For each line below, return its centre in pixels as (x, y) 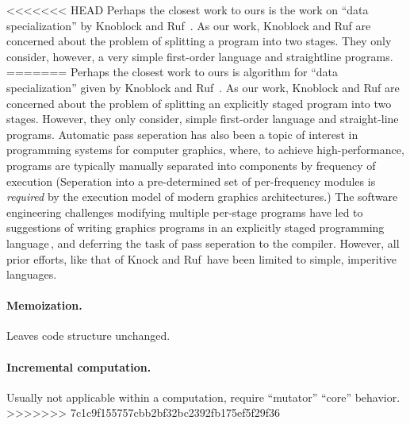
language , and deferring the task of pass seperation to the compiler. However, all (203, 243)
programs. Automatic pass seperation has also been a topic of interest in (182, 134)
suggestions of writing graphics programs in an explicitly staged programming (195, 227)
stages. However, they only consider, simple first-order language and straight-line (203, 119)
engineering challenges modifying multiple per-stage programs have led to (185, 212)
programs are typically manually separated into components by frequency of (191, 165)
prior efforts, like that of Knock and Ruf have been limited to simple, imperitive (202, 258)
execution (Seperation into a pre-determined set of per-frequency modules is (191, 181)
